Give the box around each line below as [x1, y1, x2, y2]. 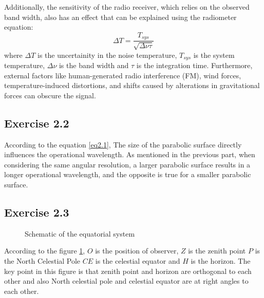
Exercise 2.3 [4, 204, 69, 220]
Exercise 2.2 [4, 115, 69, 131]
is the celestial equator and [95, 256, 180, 266]
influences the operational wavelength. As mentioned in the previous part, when [4, 149, 255, 160]
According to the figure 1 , [4, 245, 85, 256]
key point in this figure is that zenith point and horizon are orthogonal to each [4, 265, 252, 276]
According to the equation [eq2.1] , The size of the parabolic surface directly [4, 139, 242, 150]
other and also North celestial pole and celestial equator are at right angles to [4, 275, 249, 286]
